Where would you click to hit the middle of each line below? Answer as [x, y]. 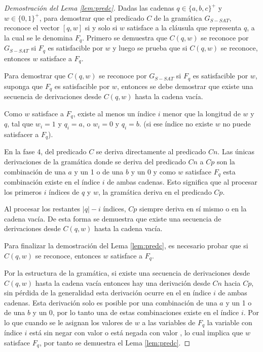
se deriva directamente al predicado [151, 151]
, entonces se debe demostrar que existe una [185, 86]
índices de [64, 191]
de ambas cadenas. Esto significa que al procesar [182, 181]
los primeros [23, 191]
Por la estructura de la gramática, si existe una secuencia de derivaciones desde [127, 273]
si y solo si [101, 28]
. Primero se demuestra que [125, 37]
